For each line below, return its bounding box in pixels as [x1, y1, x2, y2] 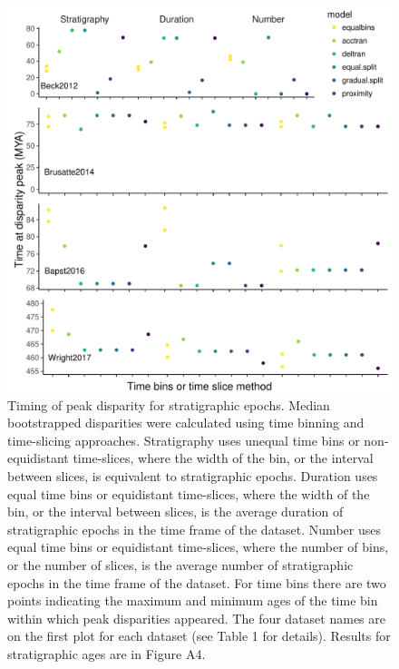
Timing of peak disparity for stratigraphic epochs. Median [7, 395, 330, 414]
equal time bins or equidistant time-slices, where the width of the [7, 484, 370, 503]
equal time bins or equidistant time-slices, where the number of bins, [7, 537, 389, 556]
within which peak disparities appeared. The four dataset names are [7, 608, 385, 627]
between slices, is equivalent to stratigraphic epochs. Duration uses [7, 466, 378, 485]
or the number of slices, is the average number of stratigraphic [7, 555, 354, 574]
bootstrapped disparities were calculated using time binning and [7, 413, 365, 432]
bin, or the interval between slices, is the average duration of [7, 502, 344, 521]
